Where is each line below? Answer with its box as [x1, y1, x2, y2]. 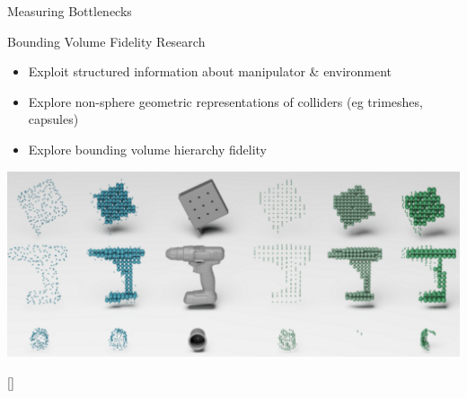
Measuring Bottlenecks [7, 2, 132, 20]
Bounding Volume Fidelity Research [7, 31, 206, 50]
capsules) [28, 110, 79, 128]
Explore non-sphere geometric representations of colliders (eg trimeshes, [28, 92, 423, 111]
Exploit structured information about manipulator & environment [28, 62, 392, 81]
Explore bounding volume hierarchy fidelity [28, 139, 267, 158]
